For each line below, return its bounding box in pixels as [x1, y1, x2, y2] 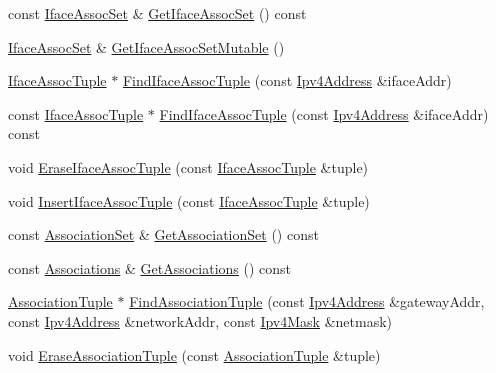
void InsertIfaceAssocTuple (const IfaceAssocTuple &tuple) [8, 190, 370, 211]
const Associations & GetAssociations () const [8, 257, 292, 278]
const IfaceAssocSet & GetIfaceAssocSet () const [8, 3, 307, 23]
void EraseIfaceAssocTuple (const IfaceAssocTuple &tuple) [8, 156, 369, 177]
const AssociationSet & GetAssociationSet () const [8, 224, 319, 245]
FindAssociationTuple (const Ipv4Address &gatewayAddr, [129, 291, 485, 312]
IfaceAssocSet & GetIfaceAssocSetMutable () [8, 36, 285, 57]
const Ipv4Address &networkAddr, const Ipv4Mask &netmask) [8, 310, 393, 331]
